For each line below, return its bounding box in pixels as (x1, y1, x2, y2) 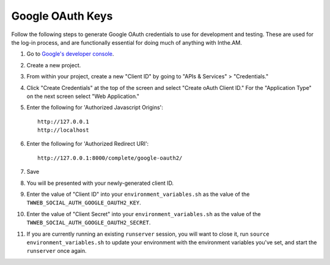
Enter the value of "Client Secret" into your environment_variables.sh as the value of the (26, 210, 261, 217)
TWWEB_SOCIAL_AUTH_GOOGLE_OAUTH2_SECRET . (26, 219, 151, 226)
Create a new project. (26, 61, 81, 69)
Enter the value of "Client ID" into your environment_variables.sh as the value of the (26, 190, 250, 198)
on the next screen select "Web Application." (26, 92, 140, 100)
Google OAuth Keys (11, 9, 113, 23)
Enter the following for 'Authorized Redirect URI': (26, 140, 149, 147)
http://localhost (37, 127, 89, 134)
